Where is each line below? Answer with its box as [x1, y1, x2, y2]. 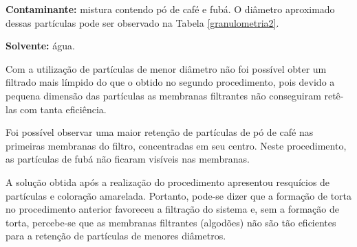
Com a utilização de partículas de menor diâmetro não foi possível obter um [6, 61, 327, 75]
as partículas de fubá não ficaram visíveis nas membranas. [6, 152, 250, 166]
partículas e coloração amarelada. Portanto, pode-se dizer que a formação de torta [6, 188, 352, 202]
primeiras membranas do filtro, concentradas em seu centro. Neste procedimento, [6, 138, 347, 152]
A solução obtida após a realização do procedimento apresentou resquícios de [6, 174, 330, 189]
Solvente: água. [6, 38, 75, 53]
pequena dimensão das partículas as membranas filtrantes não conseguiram [6, 88, 321, 102]
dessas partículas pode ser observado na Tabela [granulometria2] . [6, 15, 279, 30]
